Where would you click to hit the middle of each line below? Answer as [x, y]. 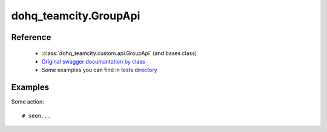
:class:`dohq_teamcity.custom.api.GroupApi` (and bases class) [119, 53]
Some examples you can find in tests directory [99, 70]
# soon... [36, 116]
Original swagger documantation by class [93, 61]
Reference [31, 37]
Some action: [28, 102]
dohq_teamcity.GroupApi [76, 16]
